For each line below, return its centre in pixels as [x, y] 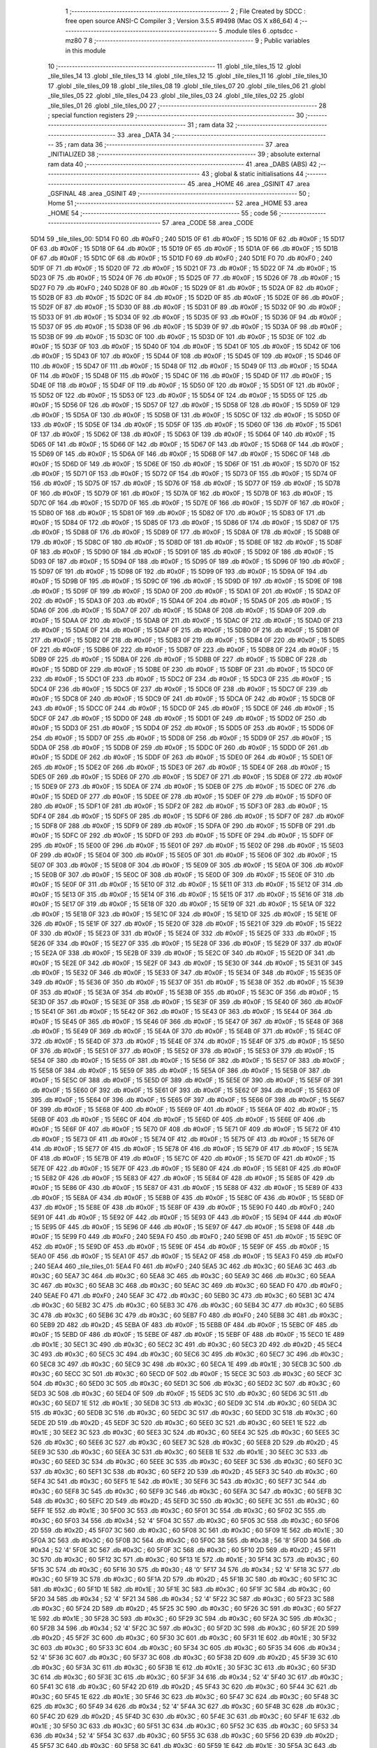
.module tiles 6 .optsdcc [258, 31]
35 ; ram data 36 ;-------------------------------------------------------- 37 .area [172, 145]
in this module [86, 50]
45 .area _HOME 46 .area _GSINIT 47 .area [249, 184]
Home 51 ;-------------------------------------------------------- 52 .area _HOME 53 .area [178, 203]
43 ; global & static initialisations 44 [252, 174]
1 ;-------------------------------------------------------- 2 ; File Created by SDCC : [186, 11]
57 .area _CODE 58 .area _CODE [208, 223]
